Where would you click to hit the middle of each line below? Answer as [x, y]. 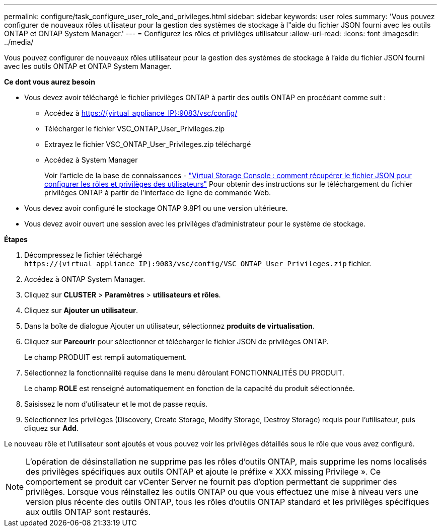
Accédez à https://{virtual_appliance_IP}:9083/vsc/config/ [141, 113]
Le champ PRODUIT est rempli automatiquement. [106, 357]
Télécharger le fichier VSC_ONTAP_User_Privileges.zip [135, 129]
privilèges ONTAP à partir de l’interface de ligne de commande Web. [158, 193]
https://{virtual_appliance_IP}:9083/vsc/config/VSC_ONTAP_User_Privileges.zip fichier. [198, 263]
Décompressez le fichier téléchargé [83, 255]
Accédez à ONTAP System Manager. [85, 279]
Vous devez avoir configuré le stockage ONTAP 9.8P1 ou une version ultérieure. [156, 208]
